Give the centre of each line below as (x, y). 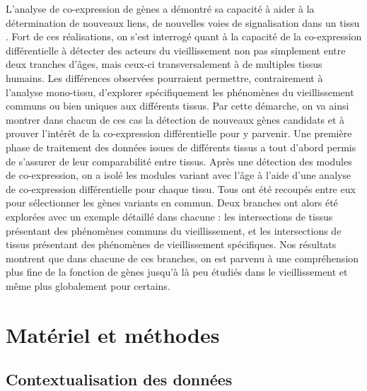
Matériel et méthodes (113, 334)
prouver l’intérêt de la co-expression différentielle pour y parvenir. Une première (179, 133)
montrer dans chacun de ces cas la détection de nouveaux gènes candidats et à (175, 119)
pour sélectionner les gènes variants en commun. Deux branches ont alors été (172, 203)
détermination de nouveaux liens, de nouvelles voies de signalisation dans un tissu (183, 22)
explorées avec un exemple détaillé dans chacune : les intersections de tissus (169, 216)
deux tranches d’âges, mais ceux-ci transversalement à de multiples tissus (164, 64)
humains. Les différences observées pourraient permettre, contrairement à (164, 77)
